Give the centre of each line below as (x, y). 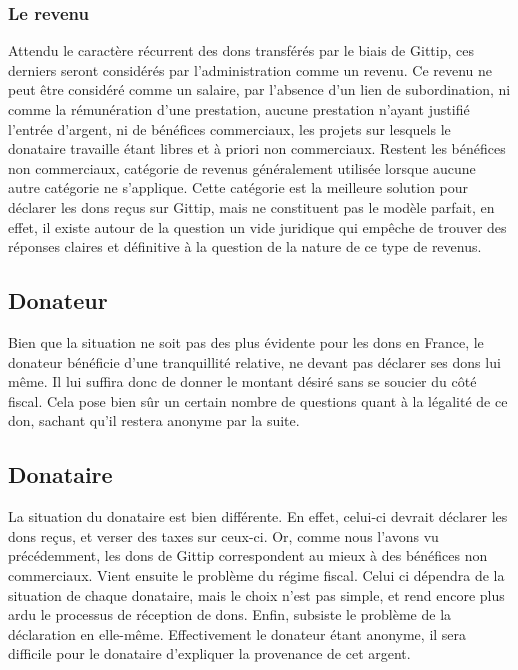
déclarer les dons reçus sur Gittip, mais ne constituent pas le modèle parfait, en (251, 206)
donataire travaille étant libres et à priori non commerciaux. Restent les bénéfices (257, 148)
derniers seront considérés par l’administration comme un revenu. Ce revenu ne (250, 69)
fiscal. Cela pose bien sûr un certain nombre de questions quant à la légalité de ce (258, 400)
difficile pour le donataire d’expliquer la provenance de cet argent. (209, 653)
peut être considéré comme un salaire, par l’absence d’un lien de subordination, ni (259, 89)
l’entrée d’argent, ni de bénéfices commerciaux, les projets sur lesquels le (229, 128)
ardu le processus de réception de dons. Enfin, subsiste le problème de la (230, 614)
